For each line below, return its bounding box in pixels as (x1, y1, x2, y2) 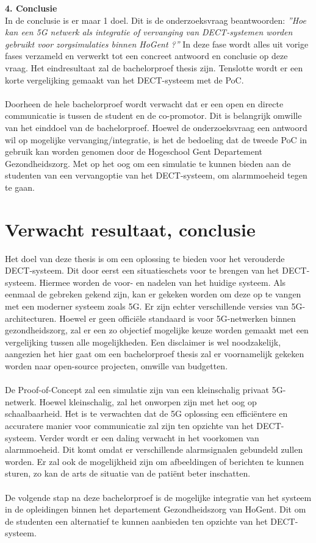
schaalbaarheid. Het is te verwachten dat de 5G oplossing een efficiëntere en (5, 407, 288, 420)
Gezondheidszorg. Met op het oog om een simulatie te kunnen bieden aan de (5, 157, 291, 169)
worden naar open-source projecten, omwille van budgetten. (5, 359, 228, 372)
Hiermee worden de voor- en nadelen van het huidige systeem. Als (39, 275, 286, 288)
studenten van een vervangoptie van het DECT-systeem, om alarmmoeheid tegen (5, 169, 307, 182)
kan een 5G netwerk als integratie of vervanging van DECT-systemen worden (5, 26, 293, 38)
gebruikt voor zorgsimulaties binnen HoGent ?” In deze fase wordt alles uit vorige (5, 37, 309, 50)
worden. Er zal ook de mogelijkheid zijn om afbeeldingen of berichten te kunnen (5, 455, 304, 467)
